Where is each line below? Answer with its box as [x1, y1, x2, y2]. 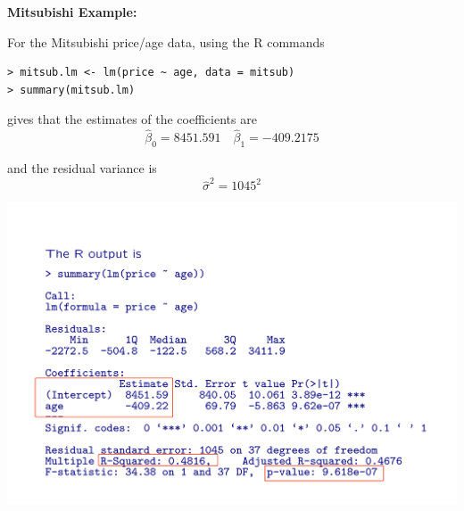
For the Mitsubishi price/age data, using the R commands [7, 32, 325, 51]
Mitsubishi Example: [7, 3, 137, 21]
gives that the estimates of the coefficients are [7, 110, 257, 128]
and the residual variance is [7, 158, 157, 177]
